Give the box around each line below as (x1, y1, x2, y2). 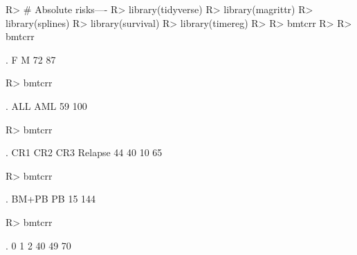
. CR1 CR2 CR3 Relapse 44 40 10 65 (6, 145, 163, 160)
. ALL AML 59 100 (6, 98, 87, 113)
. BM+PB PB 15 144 (6, 191, 96, 206)
